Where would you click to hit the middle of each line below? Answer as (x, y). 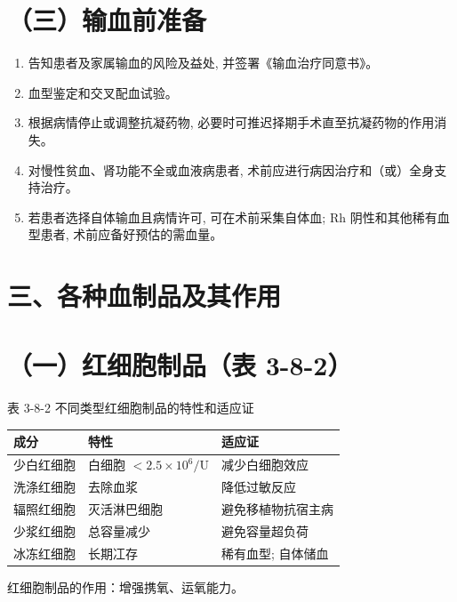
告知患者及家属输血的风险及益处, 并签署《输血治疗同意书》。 (203, 63)
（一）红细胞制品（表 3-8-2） (180, 365)
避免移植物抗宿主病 (277, 509)
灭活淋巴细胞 (125, 509)
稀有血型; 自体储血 (275, 553)
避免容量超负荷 (265, 530)
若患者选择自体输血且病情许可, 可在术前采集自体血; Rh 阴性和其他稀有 (233, 217)
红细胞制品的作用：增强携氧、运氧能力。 (125, 586)
